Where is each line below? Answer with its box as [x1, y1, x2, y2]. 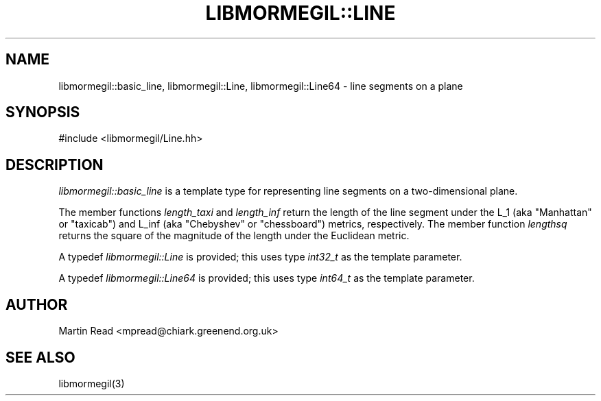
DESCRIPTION [5, 156, 104, 173]
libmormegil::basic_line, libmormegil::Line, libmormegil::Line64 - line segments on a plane [58, 80, 463, 92]
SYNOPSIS [5, 104, 80, 121]
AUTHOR [5, 295, 68, 313]
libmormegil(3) [58, 377, 125, 389]
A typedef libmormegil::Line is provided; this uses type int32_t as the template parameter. [58, 251, 462, 263]
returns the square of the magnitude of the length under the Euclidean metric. [58, 230, 410, 242]
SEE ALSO [5, 348, 75, 366]
